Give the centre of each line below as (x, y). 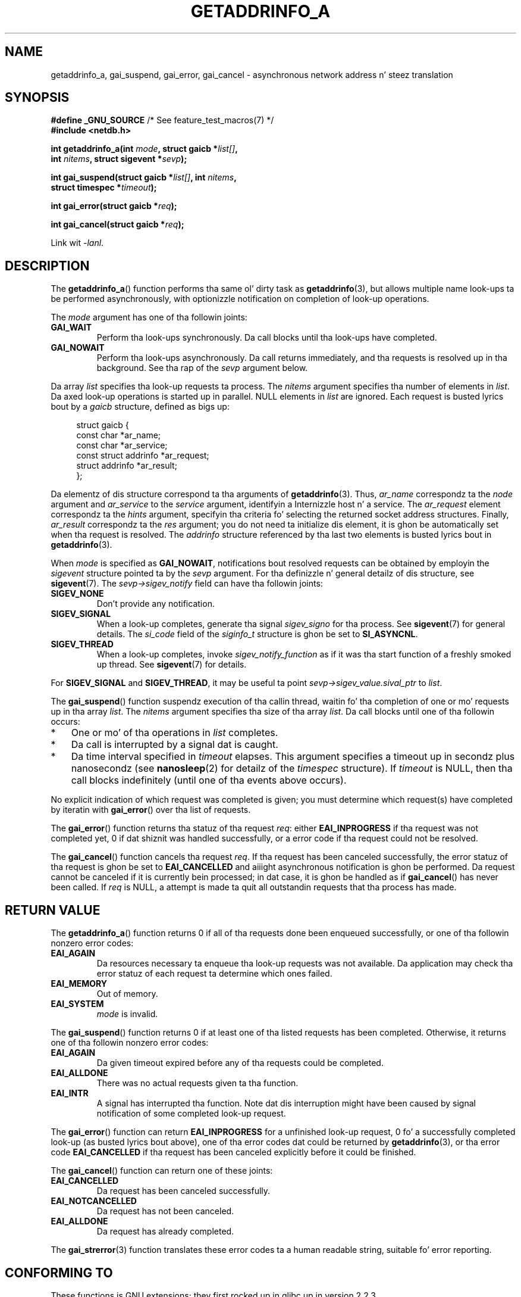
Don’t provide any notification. (156, 604)
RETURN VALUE (53, 910)
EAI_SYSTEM (77, 1004)
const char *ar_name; (119, 435)
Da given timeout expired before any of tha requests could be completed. (240, 1063)
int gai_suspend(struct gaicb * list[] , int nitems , (144, 177)
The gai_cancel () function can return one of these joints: (162, 1171)
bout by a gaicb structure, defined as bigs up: (140, 407)
